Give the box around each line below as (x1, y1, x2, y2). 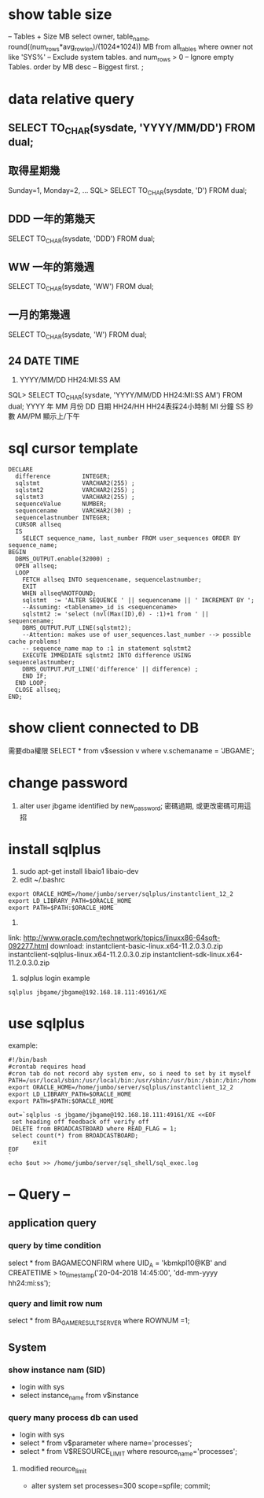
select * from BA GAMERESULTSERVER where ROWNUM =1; (8, 1316, 190, 1327)
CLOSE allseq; (15, 686, 61, 694)
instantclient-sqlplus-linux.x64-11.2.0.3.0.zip (8, 949, 152, 959)
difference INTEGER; (15, 472, 111, 481)
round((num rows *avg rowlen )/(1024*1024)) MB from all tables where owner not (8, 42, 254, 53)
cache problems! (8, 638, 61, 646)
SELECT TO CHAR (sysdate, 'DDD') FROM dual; (8, 234, 156, 245)
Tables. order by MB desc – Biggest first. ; (8, 62, 144, 72)
